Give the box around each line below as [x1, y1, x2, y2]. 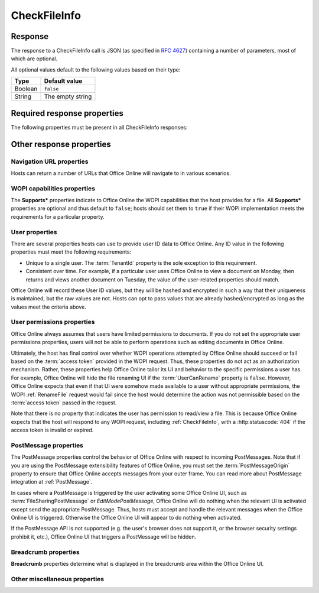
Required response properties [11, 108, 124, 118]
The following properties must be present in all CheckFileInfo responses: [11, 124, 188, 131]
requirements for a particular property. [11, 213, 105, 220]
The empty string [44, 92, 92, 101]
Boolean [14, 85, 38, 93]
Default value [44, 77, 83, 85]
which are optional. [11, 55, 58, 62]
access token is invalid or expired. [11, 426, 94, 434]
